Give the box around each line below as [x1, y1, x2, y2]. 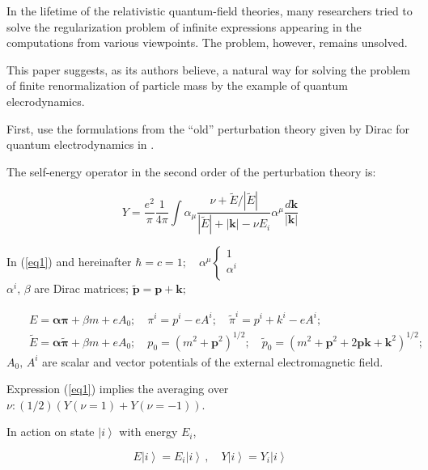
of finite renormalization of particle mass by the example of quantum [6, 77, 348, 94]
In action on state [6, 423, 95, 440]
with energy [119, 423, 178, 440]
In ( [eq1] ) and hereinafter [6, 253, 132, 270]
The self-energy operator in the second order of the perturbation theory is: [6, 163, 376, 180]
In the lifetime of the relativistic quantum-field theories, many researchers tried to [6, 2, 413, 19]
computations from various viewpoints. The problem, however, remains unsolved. [6, 34, 408, 51]
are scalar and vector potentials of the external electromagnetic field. [42, 353, 384, 370]
